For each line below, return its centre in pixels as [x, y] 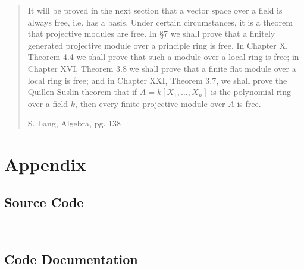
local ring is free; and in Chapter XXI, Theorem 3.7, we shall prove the [157, 80]
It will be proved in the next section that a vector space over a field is [155, 10]
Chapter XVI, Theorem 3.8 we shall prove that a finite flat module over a [162, 68]
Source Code [44, 202]
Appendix [45, 164]
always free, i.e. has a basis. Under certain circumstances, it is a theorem [160, 22]
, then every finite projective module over [150, 103]
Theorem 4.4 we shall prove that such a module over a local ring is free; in [163, 57]
